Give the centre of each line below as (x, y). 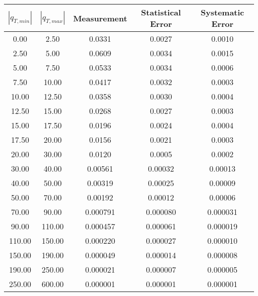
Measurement (100, 18)
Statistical (161, 12)
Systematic (223, 12)
